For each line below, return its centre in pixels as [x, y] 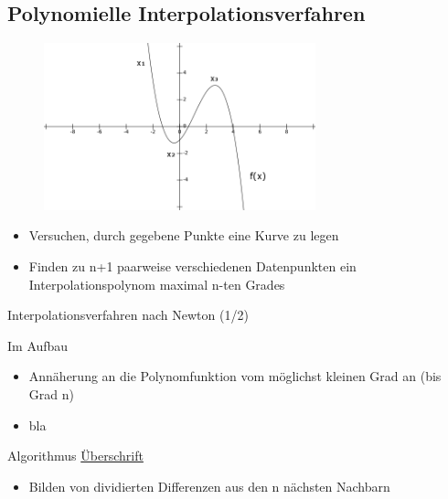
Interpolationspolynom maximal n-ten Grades [157, 284]
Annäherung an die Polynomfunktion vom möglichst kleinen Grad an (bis [235, 376]
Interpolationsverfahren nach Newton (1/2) [128, 315]
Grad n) [51, 394]
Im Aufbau [38, 345]
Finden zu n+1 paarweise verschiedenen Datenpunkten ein [192, 266]
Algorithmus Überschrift [75, 456]
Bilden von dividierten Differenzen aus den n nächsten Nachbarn [209, 486]
